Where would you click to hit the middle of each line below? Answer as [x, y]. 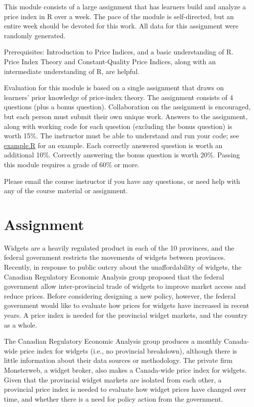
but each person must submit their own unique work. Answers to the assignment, [126, 116]
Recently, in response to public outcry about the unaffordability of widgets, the [123, 267]
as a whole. [21, 324]
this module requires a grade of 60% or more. [72, 164]
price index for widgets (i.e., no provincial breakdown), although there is [128, 350]
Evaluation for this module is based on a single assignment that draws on [114, 88]
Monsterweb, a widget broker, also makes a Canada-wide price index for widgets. [125, 369]
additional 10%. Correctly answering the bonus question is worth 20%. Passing [122, 155]
